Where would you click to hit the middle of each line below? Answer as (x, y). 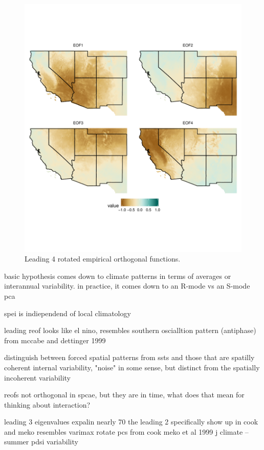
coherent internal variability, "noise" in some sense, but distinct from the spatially (132, 367)
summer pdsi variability (41, 442)
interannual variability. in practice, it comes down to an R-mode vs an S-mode (127, 286)
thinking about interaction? (47, 404)
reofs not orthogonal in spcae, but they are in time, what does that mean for (124, 395)
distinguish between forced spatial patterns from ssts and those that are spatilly (129, 357)
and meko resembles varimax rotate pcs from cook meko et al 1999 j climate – (126, 431)
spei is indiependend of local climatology (68, 313)
